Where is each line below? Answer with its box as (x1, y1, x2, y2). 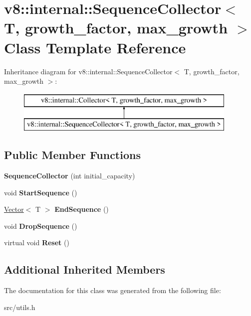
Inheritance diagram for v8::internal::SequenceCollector (4, 66, 173, 76)
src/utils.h (4, 302, 35, 312)
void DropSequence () (4, 220, 77, 231)
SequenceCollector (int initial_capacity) (4, 170, 135, 181)
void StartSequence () (4, 187, 77, 197)
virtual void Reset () (4, 237, 69, 248)
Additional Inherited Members (4, 262, 165, 277)
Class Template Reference (4, 37, 186, 57)
